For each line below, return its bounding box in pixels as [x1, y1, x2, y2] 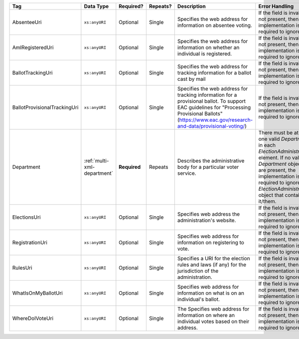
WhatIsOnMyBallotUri [12, 290, 63, 297]
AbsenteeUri [12, 19, 42, 25]
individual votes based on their [177, 318, 250, 325]
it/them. [258, 198, 277, 205]
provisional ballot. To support [177, 98, 246, 104]
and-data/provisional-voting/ [177, 123, 245, 129]
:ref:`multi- [84, 157, 109, 164]
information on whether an [177, 44, 240, 51]
